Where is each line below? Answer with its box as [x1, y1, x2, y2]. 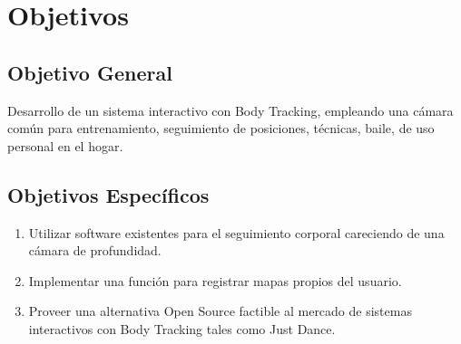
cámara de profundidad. [28, 241, 162, 260]
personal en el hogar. [7, 136, 123, 155]
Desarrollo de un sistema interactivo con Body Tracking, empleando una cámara [7, 100, 454, 119]
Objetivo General [7, 58, 172, 86]
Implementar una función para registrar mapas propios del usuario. [28, 271, 402, 290]
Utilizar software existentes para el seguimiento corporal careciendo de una [28, 223, 445, 242]
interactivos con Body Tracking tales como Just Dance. [28, 319, 336, 338]
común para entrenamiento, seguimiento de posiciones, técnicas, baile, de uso [7, 119, 435, 138]
